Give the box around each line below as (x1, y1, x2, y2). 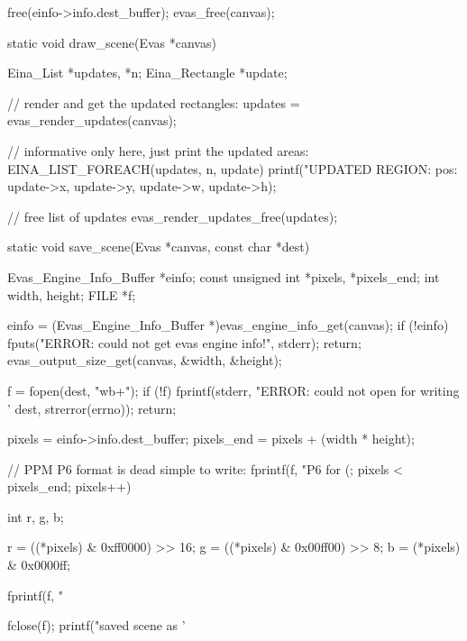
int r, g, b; (7, 507, 64, 526)
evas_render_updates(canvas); (7, 111, 177, 130)
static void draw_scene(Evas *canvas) (7, 32, 216, 51)
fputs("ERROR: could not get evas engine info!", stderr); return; (7, 333, 362, 352)
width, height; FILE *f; (7, 285, 136, 304)
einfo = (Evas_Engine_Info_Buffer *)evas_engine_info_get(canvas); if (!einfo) (7, 316, 449, 334)
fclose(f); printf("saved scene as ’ (7, 616, 186, 635)
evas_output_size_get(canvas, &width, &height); (7, 351, 282, 370)
